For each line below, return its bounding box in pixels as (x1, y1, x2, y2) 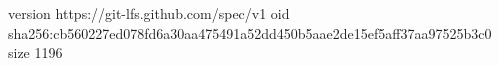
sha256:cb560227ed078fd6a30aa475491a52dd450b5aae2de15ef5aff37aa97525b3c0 (8, 22, 492, 43)
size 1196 (8, 42, 63, 63)
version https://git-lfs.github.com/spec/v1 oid (8, 3, 290, 23)
